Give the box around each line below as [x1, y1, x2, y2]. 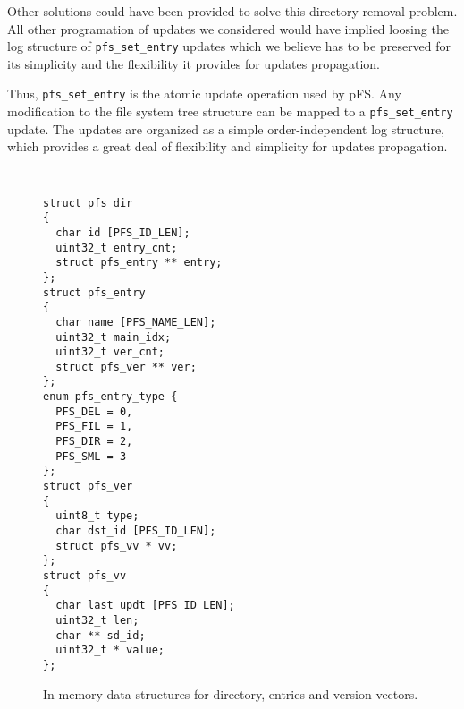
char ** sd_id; [55, 628, 146, 642]
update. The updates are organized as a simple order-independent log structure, [7, 119, 445, 138]
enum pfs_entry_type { [43, 390, 178, 404]
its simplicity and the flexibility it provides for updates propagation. [7, 54, 380, 73]
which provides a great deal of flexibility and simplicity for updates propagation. [7, 137, 448, 156]
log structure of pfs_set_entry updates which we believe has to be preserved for [7, 37, 451, 56]
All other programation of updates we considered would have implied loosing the [7, 19, 449, 38]
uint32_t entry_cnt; [55, 241, 178, 254]
